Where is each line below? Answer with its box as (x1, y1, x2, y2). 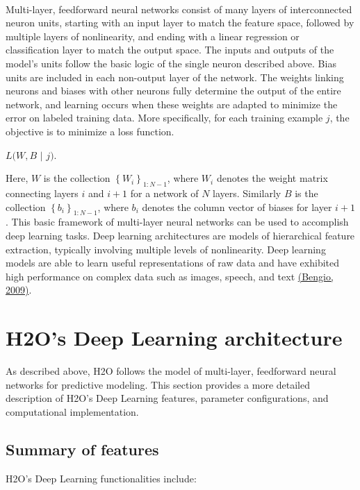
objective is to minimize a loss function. (6, 124, 174, 138)
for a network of (130, 185, 199, 200)
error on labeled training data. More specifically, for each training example (6, 110, 323, 125)
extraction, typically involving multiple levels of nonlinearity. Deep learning (6, 242, 326, 256)
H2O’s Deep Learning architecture (6, 323, 343, 352)
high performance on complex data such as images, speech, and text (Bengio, (6, 269, 334, 283)
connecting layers (6, 185, 79, 200)
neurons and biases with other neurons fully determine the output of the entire (6, 83, 341, 98)
